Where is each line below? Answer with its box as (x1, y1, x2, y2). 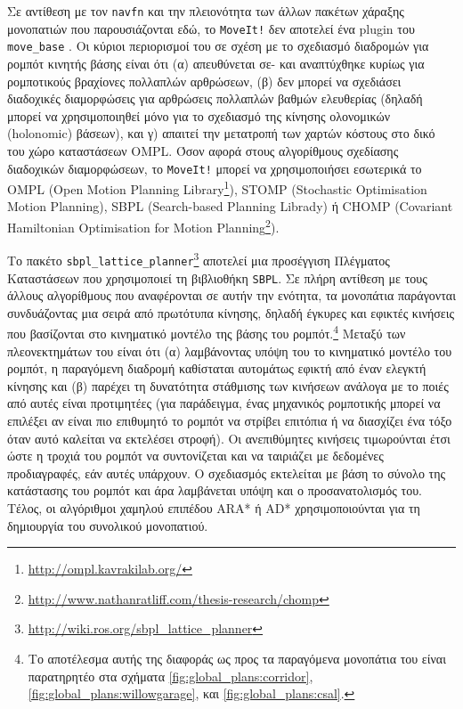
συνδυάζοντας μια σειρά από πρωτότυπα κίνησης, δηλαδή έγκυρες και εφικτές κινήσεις (7, 303, 455, 322)
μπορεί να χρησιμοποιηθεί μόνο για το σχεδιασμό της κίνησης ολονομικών (7, 106, 391, 125)
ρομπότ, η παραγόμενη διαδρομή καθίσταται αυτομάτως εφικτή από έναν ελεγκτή (7, 359, 426, 378)
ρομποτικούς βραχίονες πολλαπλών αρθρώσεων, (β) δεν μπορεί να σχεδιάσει (7, 71, 402, 90)
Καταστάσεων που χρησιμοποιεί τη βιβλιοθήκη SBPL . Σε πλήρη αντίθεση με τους (7, 268, 427, 287)
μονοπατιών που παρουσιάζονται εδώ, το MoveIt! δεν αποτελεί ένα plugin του (7, 19, 415, 37)
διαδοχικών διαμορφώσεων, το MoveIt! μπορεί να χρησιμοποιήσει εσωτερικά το (7, 159, 422, 177)
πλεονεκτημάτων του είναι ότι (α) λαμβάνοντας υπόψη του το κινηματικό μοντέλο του (7, 341, 452, 360)
